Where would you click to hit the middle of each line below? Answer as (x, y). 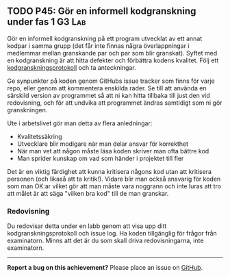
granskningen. (27, 110)
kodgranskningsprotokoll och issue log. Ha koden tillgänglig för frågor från (112, 233)
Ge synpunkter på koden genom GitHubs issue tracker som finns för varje (111, 81)
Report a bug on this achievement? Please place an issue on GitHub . (105, 268)
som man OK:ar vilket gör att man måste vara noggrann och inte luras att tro (114, 186)
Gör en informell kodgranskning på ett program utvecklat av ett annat (105, 38)
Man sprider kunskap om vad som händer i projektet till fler (100, 158)
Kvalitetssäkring (40, 136)
